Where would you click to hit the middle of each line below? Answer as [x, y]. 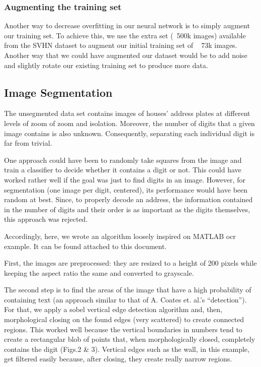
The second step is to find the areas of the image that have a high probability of [128, 290]
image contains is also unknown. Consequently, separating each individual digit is [129, 133]
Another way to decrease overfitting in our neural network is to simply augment [127, 25]
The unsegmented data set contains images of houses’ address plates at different [127, 113]
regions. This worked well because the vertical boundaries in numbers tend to [123, 329]
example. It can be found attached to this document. [85, 246]
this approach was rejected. [46, 219]
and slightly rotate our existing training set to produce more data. [106, 65]
